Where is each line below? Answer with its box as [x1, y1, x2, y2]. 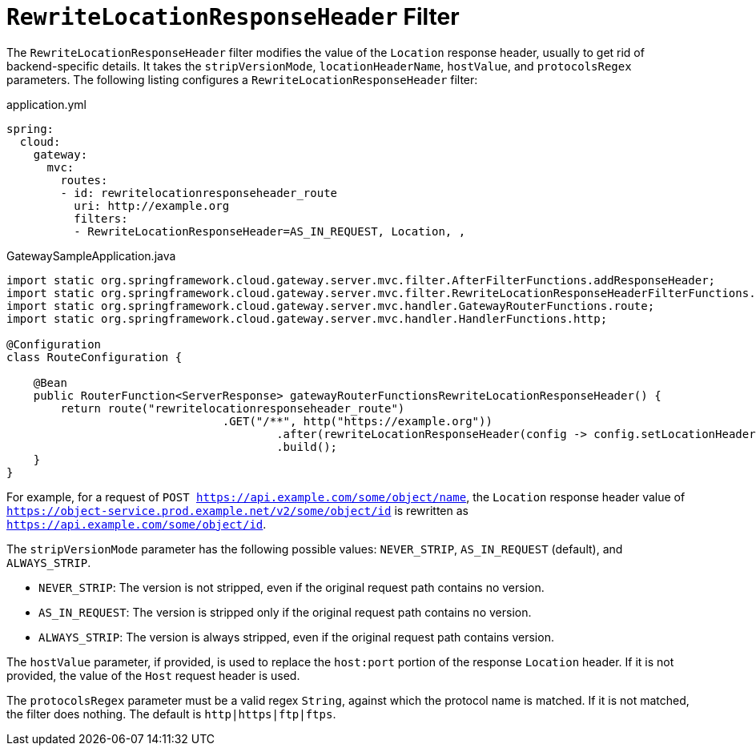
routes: [60, 173, 108, 187]
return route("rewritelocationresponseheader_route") [60, 401, 405, 415]
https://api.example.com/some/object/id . [6, 517, 267, 531]
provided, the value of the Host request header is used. [6, 668, 300, 682]
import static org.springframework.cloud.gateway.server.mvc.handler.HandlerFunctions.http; [6, 312, 608, 325]
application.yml [6, 97, 86, 111]
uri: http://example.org [74, 199, 230, 212]
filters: [74, 211, 128, 225]
